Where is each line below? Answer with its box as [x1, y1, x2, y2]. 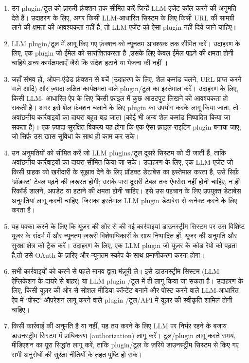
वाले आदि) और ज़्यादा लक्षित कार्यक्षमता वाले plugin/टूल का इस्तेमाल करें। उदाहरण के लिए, [11, 83, 239, 94]
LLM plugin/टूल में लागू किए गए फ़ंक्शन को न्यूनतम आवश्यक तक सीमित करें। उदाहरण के [11, 38, 240, 48]
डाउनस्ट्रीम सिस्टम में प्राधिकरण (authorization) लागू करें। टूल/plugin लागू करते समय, [11, 330, 236, 340]
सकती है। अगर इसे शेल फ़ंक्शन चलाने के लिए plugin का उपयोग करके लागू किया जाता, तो [11, 102, 239, 113]
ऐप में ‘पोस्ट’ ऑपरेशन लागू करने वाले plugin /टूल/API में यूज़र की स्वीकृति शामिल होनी [11, 295, 232, 305]
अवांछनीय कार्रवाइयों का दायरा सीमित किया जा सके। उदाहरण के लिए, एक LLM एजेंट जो [11, 157, 233, 167]
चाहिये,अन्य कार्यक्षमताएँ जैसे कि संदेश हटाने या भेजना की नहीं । [11, 57, 168, 67]
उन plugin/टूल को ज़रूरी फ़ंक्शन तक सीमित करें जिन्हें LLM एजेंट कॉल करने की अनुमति [11, 3, 236, 13]
